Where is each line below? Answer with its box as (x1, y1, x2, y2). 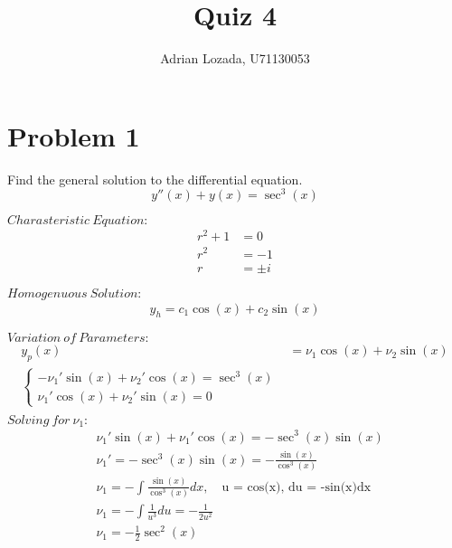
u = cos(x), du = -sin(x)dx (221, 480, 372, 494)
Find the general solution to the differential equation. (7, 169, 303, 188)
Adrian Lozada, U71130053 (160, 49, 310, 68)
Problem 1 (7, 117, 140, 154)
